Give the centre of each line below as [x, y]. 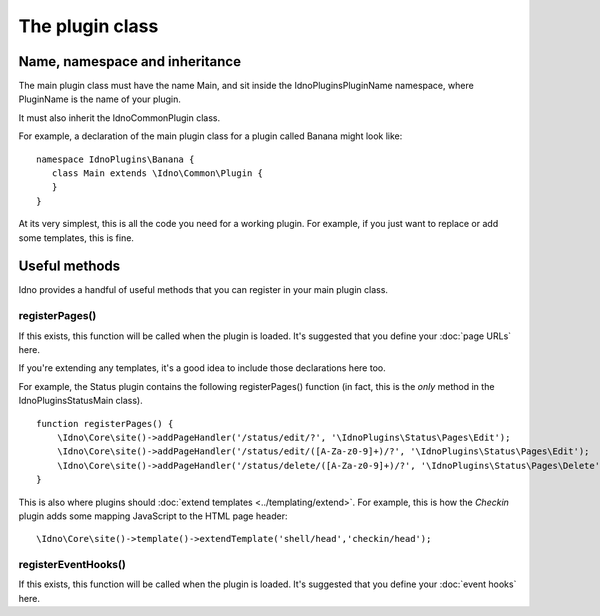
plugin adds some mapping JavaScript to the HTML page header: [153, 516]
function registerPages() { [105, 423]
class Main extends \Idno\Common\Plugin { [157, 173]
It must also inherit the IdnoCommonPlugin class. [119, 117]
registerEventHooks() [72, 565]
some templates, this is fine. [76, 237]
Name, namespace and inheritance [130, 61]
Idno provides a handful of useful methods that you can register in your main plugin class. [203, 290]
